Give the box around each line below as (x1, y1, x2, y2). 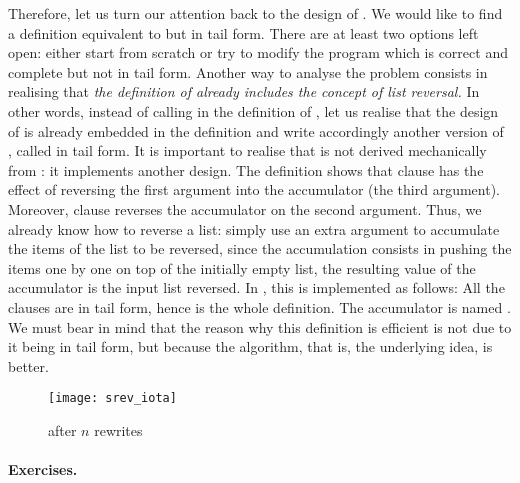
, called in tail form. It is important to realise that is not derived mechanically (8, 140, 487, 161)
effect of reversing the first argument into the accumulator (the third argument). (8, 179, 500, 200)
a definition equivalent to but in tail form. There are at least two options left (8, 22, 479, 43)
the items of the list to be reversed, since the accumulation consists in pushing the (8, 238, 512, 259)
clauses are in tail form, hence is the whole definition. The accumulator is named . (8, 296, 511, 317)
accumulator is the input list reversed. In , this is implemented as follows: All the (8, 277, 505, 298)
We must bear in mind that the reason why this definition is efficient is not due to (8, 316, 512, 337)
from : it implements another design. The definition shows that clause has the (8, 159, 484, 180)
